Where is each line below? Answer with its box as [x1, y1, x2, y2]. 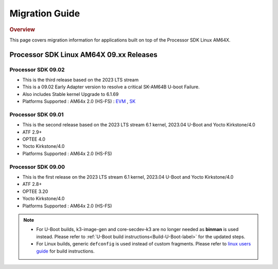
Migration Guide [9, 8, 80, 19]
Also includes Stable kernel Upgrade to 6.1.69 [22, 91, 119, 97]
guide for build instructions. [36, 248, 95, 254]
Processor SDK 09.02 [9, 66, 65, 73]
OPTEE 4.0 [22, 136, 46, 142]
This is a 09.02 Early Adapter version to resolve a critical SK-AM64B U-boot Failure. [22, 84, 200, 90]
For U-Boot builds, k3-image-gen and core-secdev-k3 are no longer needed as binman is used [36, 226, 239, 233]
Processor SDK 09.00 [9, 163, 65, 170]
